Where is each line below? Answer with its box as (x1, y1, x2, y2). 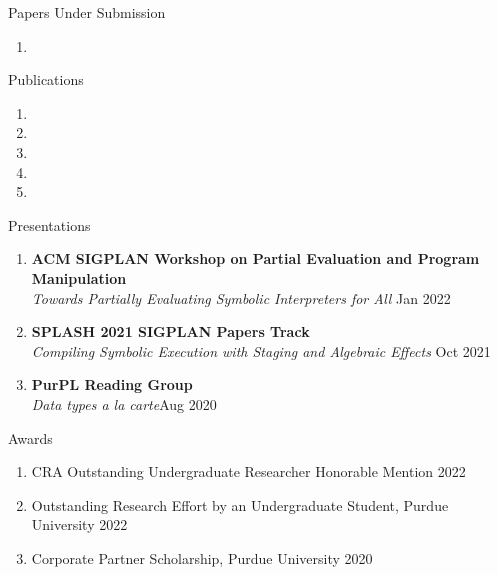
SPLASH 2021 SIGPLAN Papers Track (31, 321, 310, 342)
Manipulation (31, 267, 127, 288)
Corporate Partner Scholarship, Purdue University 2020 (31, 547, 373, 568)
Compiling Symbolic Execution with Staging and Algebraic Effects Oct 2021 (31, 340, 491, 361)
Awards (8, 427, 53, 448)
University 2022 (31, 514, 128, 535)
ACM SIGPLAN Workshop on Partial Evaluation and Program (31, 248, 480, 269)
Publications (8, 69, 84, 90)
